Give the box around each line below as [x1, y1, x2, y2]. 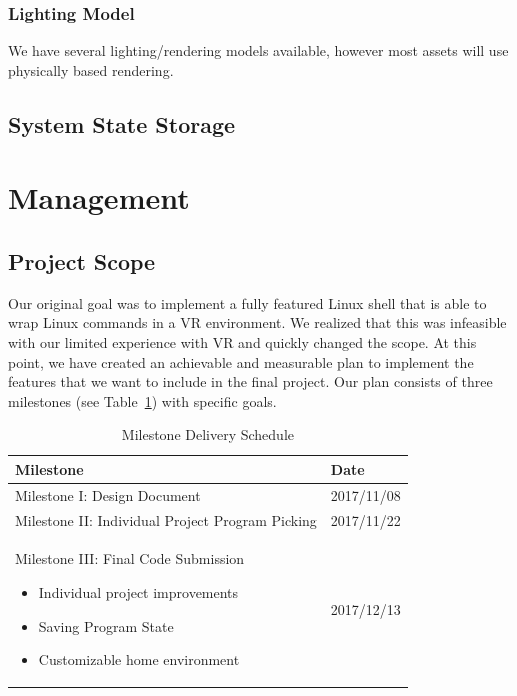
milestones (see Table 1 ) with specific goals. [8, 390, 277, 411]
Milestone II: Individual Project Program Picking [15, 509, 317, 530]
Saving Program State [38, 615, 174, 636]
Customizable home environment [38, 649, 240, 670]
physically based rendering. [8, 59, 174, 80]
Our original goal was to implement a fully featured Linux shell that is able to [8, 292, 487, 313]
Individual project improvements [38, 582, 239, 603]
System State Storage [8, 108, 236, 139]
